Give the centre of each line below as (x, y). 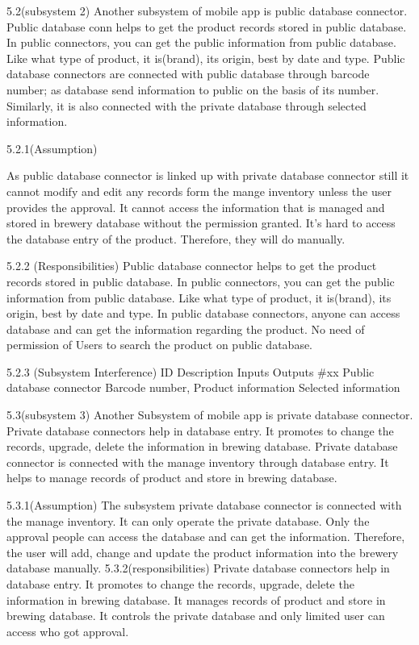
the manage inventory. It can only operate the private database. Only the (188, 520)
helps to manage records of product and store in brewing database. (172, 478)
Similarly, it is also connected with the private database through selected (186, 105)
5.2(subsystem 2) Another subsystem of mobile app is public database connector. (207, 10)
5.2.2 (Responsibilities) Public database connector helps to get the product (192, 266)
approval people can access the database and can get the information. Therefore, (206, 537)
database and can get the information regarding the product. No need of (186, 329)
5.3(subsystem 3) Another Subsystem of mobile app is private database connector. (210, 415)
